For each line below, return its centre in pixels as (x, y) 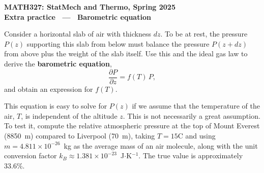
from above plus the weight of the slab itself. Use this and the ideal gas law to (126, 54)
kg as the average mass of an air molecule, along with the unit (161, 145)
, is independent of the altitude (69, 115)
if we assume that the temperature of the (196, 106)
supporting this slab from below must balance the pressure (118, 43)
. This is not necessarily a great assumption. (192, 115)
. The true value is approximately (191, 155)
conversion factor (31, 155)
